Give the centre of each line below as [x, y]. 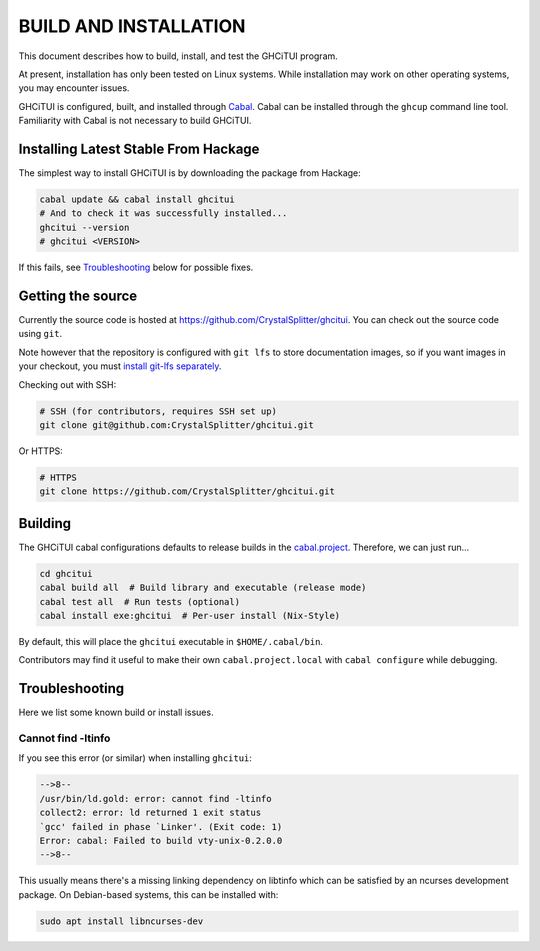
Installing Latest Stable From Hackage [139, 148]
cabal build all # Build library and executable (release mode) [203, 588]
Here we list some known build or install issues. [116, 712]
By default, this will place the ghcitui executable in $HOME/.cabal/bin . [171, 641]
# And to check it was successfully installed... [163, 213]
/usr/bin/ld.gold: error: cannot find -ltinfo [155, 798]
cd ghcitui [66, 573]
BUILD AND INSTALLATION [132, 26]
